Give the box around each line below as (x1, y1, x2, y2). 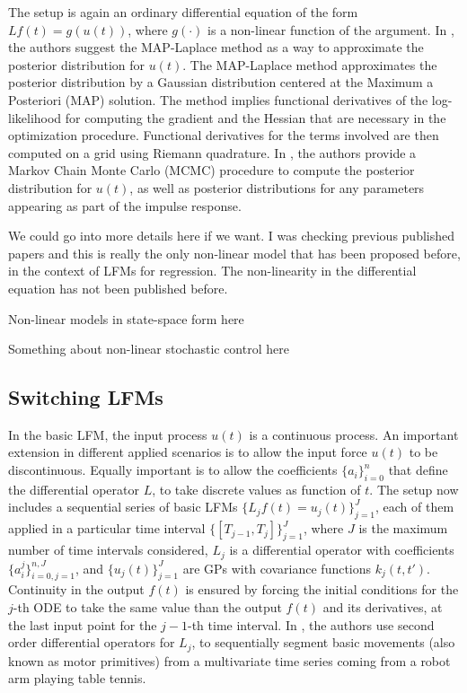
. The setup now (369, 479, 459, 498)
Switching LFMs (8, 383, 163, 411)
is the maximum (358, 519, 448, 538)
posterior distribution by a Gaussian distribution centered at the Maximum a (8, 73, 434, 92)
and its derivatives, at (322, 597, 443, 616)
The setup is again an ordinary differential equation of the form (8, 3, 358, 21)
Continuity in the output (8, 580, 145, 599)
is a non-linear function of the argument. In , (207, 20, 454, 39)
